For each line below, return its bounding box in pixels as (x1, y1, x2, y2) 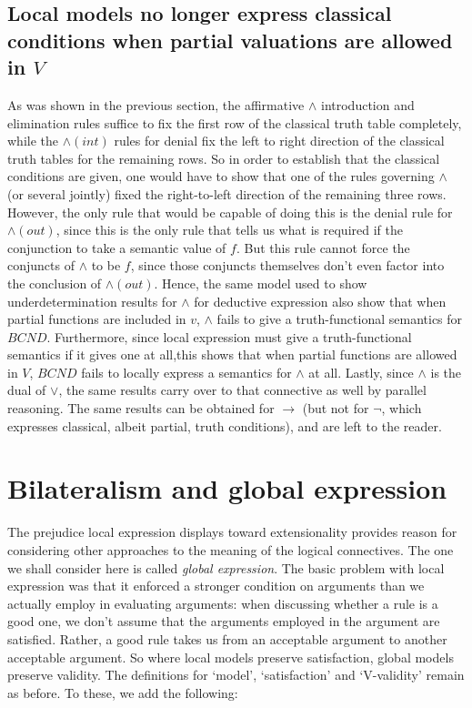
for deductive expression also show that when (194, 291, 447, 310)
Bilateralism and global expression (7, 470, 447, 507)
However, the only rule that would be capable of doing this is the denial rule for (7, 202, 453, 221)
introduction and (320, 95, 415, 114)
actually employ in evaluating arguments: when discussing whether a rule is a (7, 593, 438, 612)
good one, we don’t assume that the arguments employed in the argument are (7, 612, 440, 631)
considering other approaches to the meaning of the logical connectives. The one (7, 540, 454, 559)
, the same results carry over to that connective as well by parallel (58, 380, 427, 400)
